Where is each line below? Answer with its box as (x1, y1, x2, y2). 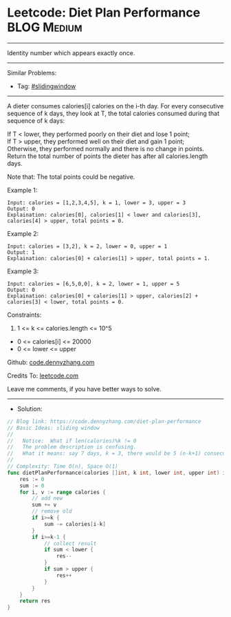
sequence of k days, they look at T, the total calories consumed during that (7, 109, 220, 117)
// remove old (32, 508, 72, 515)
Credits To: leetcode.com (7, 371, 79, 380)
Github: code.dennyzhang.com (7, 358, 95, 366)
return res (19, 598, 51, 605)
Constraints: (7, 311, 42, 319)
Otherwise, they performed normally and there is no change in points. (7, 144, 205, 153)
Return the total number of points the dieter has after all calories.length (7, 152, 208, 160)
